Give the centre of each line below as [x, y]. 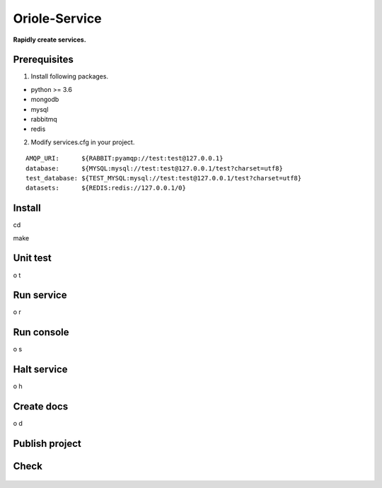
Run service [40, 295]
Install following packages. [70, 76]
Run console [41, 332]
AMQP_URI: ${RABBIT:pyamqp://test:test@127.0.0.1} [125, 158]
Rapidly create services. [50, 40]
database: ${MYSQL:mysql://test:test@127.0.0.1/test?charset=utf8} [154, 168]
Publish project [47, 443]
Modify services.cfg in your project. [83, 142]
